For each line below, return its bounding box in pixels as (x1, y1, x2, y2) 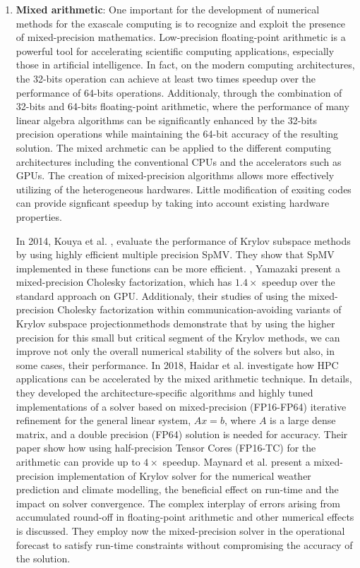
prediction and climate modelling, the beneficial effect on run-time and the (16, 482, 339, 497)
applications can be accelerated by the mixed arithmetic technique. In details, (16, 371, 352, 386)
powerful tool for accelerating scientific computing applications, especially (16, 43, 335, 58)
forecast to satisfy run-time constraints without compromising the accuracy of (16, 537, 353, 552)
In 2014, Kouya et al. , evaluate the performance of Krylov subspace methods (16, 233, 351, 248)
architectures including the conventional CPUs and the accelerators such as (16, 154, 342, 169)
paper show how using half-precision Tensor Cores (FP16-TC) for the (16, 440, 316, 455)
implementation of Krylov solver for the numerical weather (57, 468, 311, 483)
